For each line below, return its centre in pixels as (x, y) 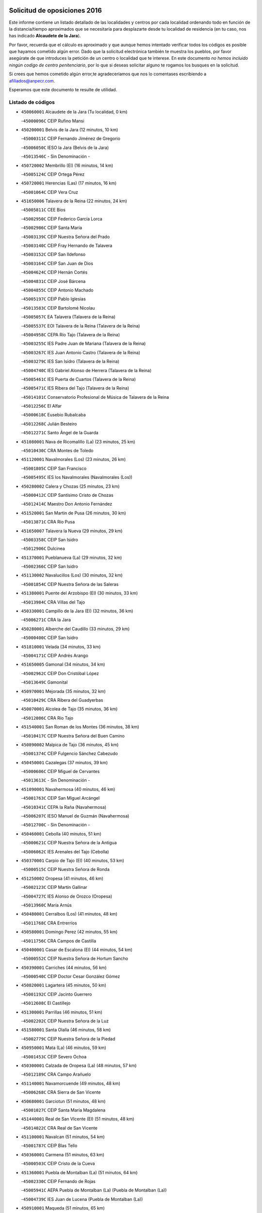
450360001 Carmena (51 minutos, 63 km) (63, 1154)
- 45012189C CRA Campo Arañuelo (56, 1074)
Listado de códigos (32, 102)
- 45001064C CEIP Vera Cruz (50, 192)
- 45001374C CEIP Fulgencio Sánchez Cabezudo (70, 754)
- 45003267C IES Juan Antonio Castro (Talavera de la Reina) (81, 352)
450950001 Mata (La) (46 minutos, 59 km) (64, 1048)
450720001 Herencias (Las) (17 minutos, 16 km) (69, 183)
